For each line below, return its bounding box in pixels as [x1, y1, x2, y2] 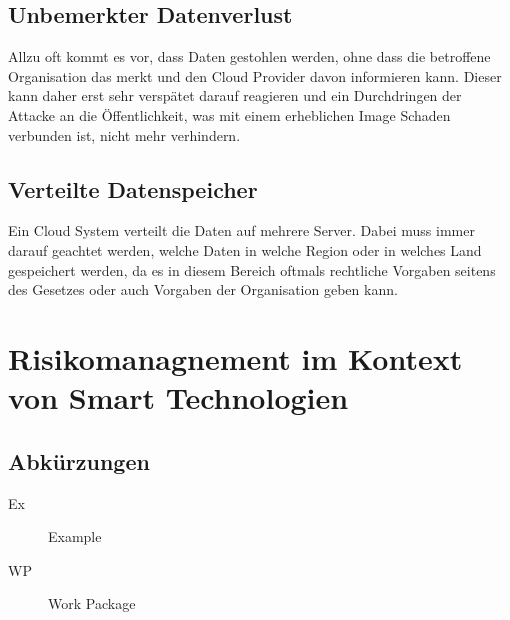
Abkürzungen [8, 445, 150, 476]
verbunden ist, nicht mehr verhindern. [8, 124, 241, 145]
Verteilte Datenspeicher [8, 173, 258, 204]
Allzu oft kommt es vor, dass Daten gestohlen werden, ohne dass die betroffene [8, 46, 491, 67]
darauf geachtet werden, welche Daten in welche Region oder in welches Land [8, 239, 482, 260]
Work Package [48, 593, 136, 614]
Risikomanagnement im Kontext [8, 337, 463, 378]
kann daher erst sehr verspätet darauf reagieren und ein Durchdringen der [8, 85, 462, 106]
